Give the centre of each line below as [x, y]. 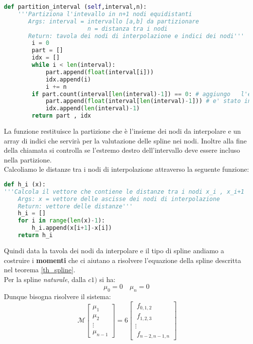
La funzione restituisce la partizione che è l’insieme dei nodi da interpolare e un [123, 131]
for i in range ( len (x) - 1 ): [61, 221]
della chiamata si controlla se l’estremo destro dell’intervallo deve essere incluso [122, 150]
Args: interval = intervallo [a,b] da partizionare [114, 21]
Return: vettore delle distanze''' [75, 206]
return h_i [35, 235]
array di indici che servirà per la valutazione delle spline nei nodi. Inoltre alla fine [125, 140]
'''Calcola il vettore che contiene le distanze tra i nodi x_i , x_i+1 [124, 192]
